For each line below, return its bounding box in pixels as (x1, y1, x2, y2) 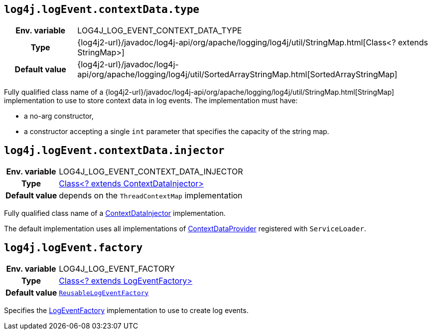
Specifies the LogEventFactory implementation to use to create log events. (4, 306, 249, 315)
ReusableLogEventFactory (59, 289, 149, 297)
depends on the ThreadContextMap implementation (59, 190, 243, 201)
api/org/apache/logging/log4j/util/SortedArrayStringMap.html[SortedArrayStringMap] (77, 69, 398, 80)
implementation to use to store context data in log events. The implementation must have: (4, 96, 298, 105)
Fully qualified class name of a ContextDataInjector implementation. (4, 209, 226, 218)
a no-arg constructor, (24, 112, 94, 121)
